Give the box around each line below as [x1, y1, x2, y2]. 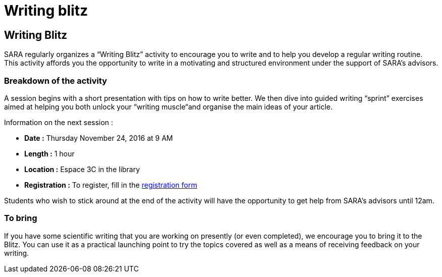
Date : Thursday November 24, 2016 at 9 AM [24, 133, 173, 142]
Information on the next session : [4, 118, 113, 127]
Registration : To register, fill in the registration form [24, 180, 198, 189]
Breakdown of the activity [4, 75, 107, 86]
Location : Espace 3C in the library [24, 164, 140, 174]
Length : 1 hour [24, 149, 75, 158]
